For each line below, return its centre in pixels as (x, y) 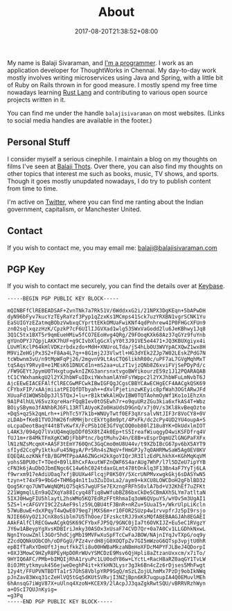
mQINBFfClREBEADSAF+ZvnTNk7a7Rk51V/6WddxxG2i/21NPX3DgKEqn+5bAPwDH (107, 311)
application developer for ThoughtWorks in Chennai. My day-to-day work (112, 70)
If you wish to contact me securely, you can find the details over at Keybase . (116, 286)
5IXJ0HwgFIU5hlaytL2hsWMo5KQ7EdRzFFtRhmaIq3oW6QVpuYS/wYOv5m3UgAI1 (107, 499)
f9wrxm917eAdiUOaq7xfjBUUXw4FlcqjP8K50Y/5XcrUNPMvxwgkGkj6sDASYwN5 (107, 475)
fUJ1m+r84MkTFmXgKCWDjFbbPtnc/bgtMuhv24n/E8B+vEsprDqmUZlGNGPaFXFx (107, 438)
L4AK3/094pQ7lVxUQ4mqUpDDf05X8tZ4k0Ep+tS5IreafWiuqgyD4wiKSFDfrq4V (107, 432)
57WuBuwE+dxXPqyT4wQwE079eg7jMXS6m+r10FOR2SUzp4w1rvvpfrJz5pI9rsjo (107, 511)
